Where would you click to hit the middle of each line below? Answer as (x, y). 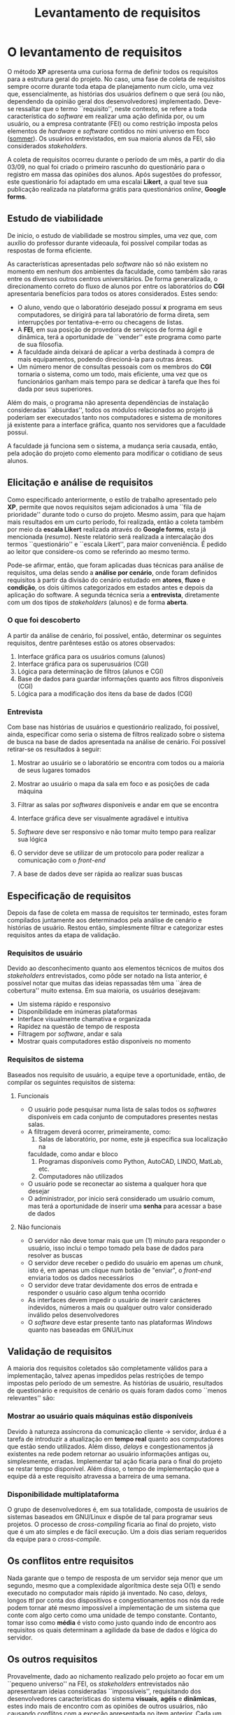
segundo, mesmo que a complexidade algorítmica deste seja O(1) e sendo (114, 1585)
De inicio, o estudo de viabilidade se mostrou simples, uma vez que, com (112, 235)
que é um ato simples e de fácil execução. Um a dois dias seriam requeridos (117, 1531)
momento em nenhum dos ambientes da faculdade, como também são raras (117, 271)
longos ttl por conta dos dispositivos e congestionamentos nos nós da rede (116, 1600)
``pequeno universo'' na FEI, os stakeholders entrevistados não (98, 1684)
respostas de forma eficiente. (50, 250)
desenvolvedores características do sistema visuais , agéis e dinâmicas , (112, 1698)
